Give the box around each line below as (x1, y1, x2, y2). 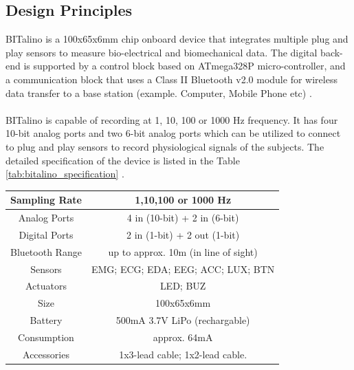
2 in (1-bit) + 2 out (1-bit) (126, 227, 240, 241)
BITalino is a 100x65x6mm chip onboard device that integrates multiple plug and (5, 32, 349, 46)
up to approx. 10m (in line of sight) (108, 244, 258, 259)
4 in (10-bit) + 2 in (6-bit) (126, 210, 239, 225)
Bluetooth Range (10, 244, 82, 259)
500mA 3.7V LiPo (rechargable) (115, 313, 250, 327)
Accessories (23, 347, 69, 361)
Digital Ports (19, 227, 74, 241)
